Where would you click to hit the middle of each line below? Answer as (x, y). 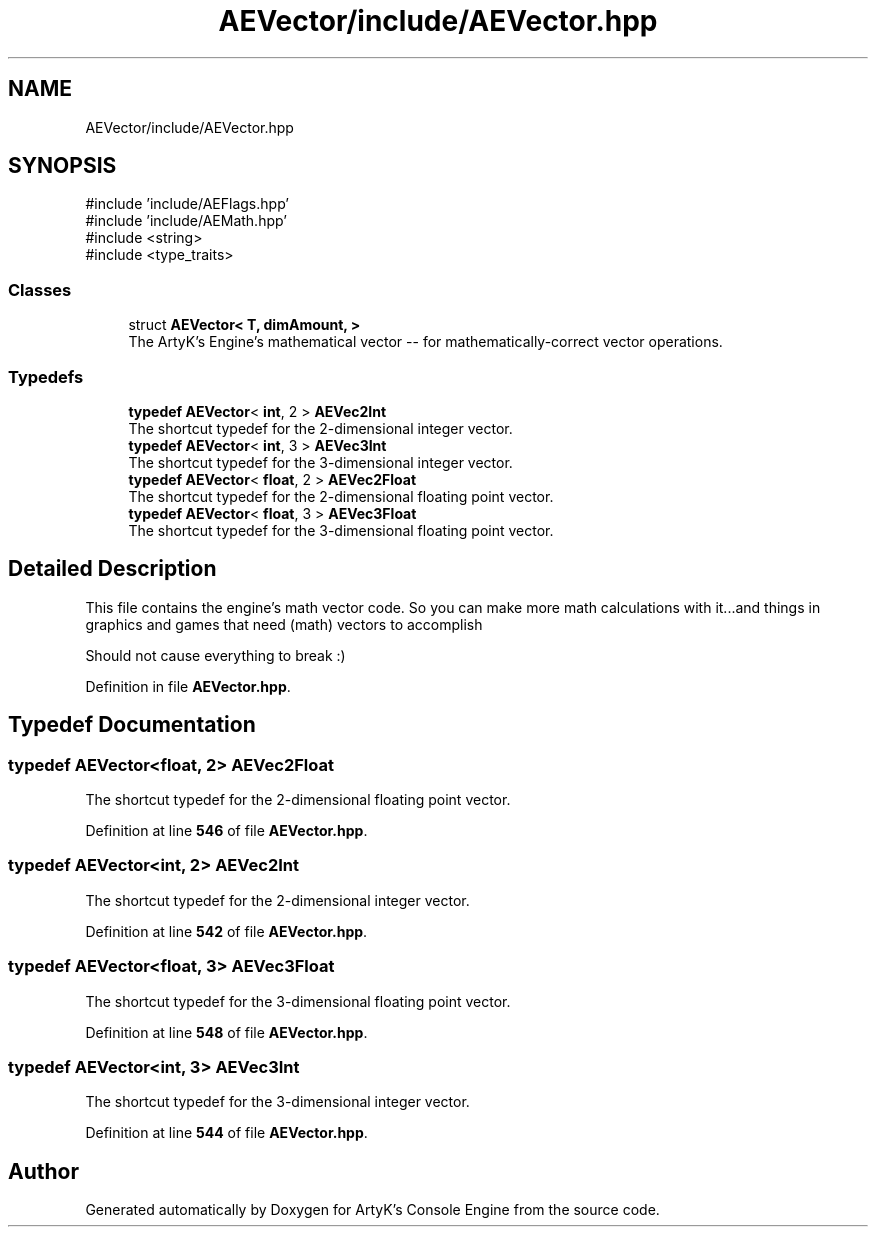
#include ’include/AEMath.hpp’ (186, 221)
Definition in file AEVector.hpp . (188, 686)
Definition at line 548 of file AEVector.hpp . (226, 1032)
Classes (40, 289)
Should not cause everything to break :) (215, 655)
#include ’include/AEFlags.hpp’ (187, 204)
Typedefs (46, 376)
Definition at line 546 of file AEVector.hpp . (226, 830)
